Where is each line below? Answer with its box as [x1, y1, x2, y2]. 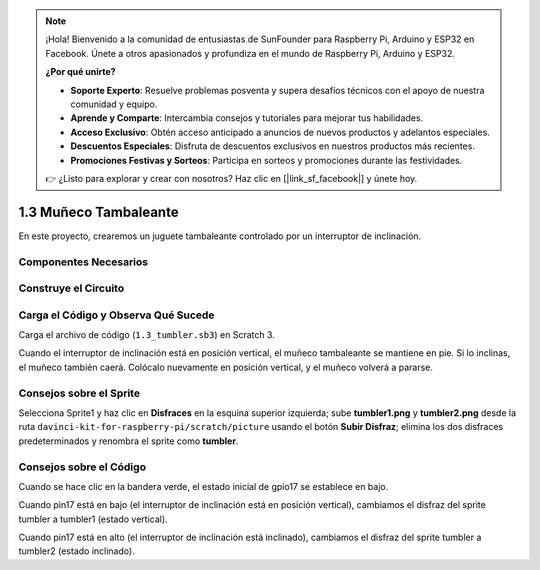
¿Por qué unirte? [45, 66, 116, 78]
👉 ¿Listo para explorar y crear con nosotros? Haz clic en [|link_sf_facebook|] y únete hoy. [45, 172, 418, 184]
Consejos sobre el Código [18, 460, 147, 474]
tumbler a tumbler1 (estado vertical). [18, 513, 169, 525]
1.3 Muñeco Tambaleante [18, 203, 179, 220]
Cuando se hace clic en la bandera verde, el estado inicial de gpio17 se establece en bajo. [18, 480, 389, 492]
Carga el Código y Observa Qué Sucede [18, 308, 215, 322]
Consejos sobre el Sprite [18, 386, 140, 400]
